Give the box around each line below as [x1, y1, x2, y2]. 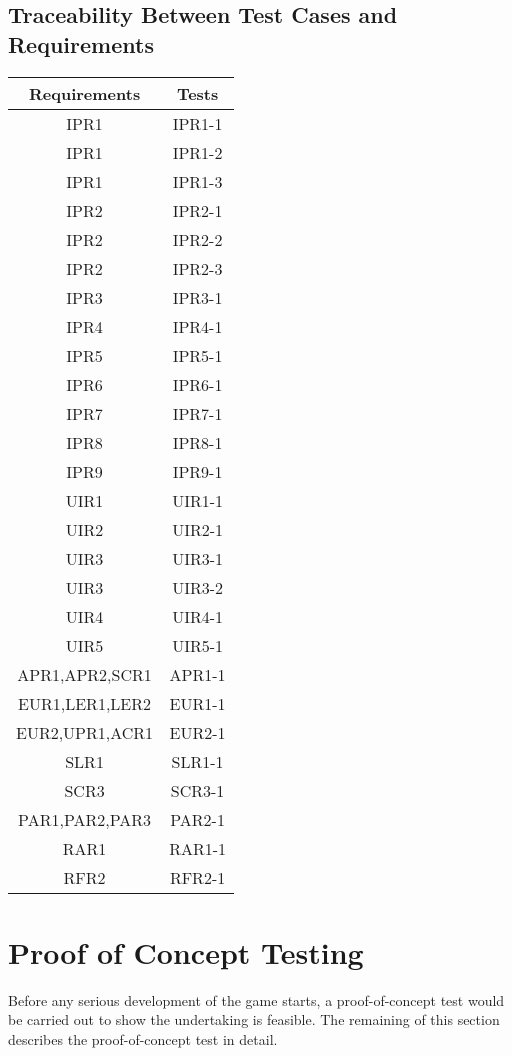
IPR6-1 [172, 372, 223, 396]
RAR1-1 [169, 836, 227, 860]
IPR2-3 [172, 256, 223, 280]
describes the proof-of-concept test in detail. [8, 1028, 278, 1049]
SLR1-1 [171, 749, 224, 773]
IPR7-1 [172, 401, 223, 425]
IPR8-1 [172, 430, 223, 454]
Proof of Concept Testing [8, 931, 364, 972]
